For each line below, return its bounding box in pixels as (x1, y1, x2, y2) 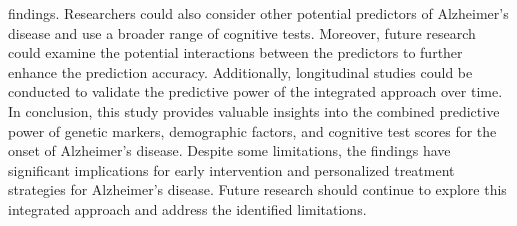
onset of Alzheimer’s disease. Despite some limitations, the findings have (8, 140, 451, 161)
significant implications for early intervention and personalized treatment (8, 159, 455, 180)
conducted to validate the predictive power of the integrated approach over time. (8, 81, 503, 102)
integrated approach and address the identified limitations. (8, 198, 367, 219)
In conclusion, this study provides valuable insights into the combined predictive (8, 100, 500, 121)
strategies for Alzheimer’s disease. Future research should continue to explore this (8, 179, 507, 200)
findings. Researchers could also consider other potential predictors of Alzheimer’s (8, 3, 509, 23)
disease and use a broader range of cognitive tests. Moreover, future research (8, 22, 476, 43)
